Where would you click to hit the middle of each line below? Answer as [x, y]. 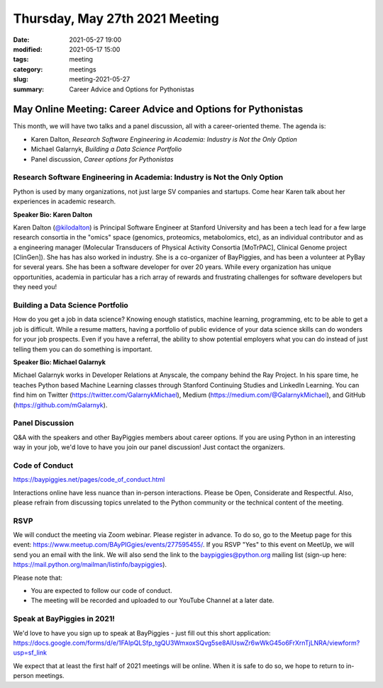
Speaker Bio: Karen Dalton [52, 214]
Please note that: [38, 577]
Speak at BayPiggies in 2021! [64, 619]
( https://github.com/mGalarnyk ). [60, 405]
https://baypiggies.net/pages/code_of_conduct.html [89, 480]
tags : [21, 60]
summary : [29, 89]
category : [28, 69]
